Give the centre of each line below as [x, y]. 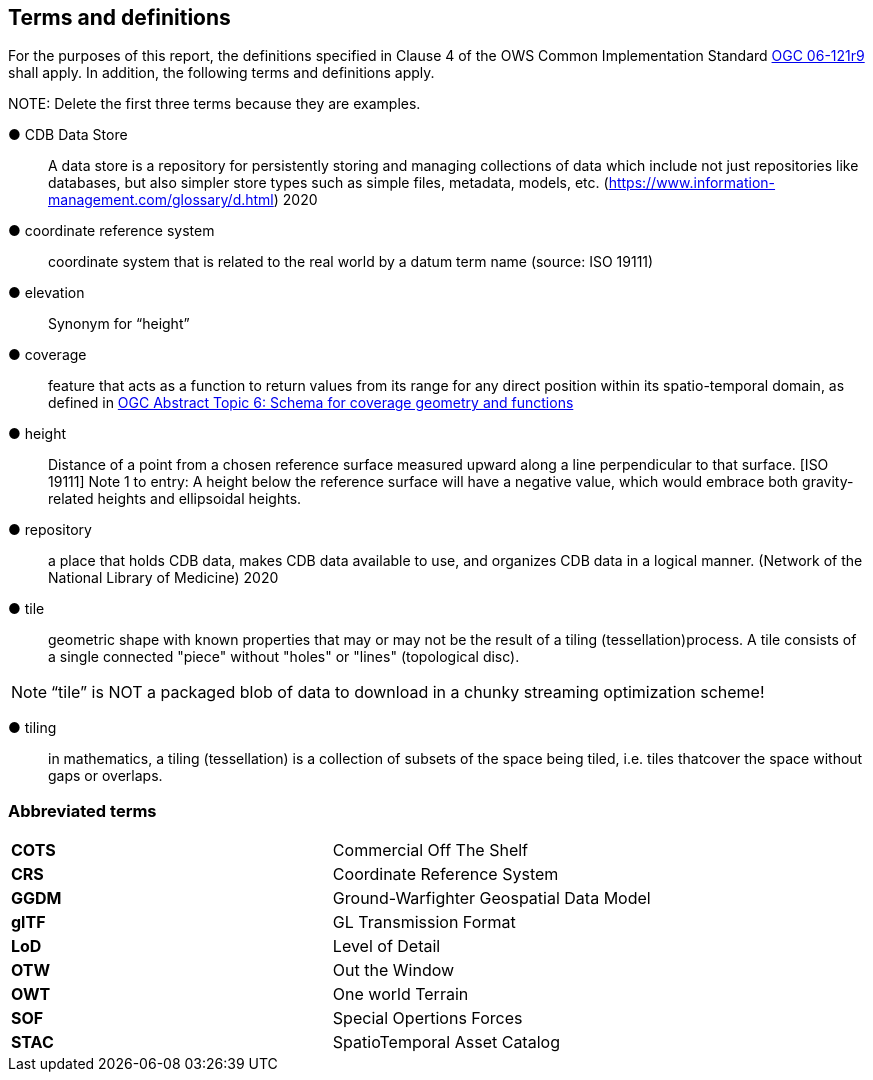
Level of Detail [386, 946]
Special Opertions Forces [427, 1018]
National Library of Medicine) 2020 [163, 578]
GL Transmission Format [424, 922]
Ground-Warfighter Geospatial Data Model [491, 898]
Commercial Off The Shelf [430, 850]
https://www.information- [692, 183]
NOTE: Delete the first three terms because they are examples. [214, 104]
